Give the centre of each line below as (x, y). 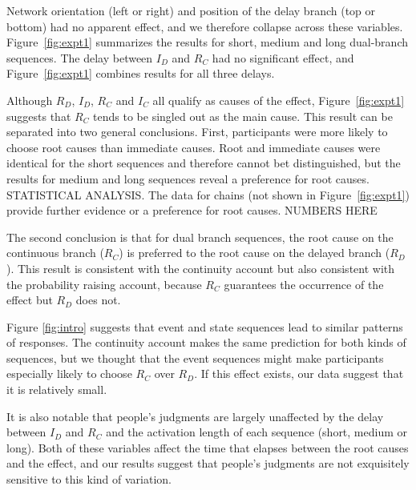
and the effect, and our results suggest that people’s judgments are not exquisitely (208, 463)
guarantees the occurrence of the (304, 284)
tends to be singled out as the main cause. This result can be (243, 116)
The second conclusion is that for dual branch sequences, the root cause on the (200, 237)
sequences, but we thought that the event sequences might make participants (195, 357)
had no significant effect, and (283, 57)
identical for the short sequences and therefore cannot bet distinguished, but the (204, 163)
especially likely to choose (69, 374)
